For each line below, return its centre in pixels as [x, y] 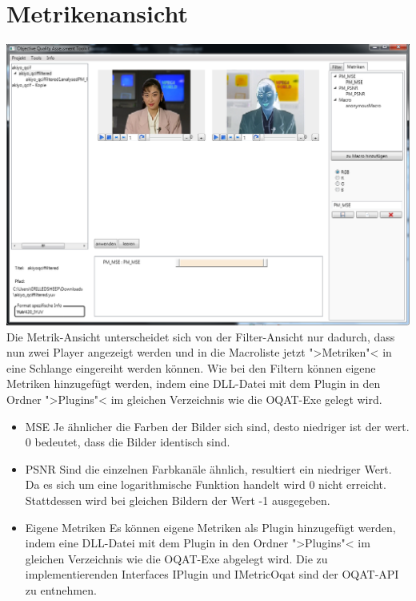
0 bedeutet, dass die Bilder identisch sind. [128, 442]
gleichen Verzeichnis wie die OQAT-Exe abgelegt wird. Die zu [176, 558]
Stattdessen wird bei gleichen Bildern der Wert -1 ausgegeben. [178, 500]
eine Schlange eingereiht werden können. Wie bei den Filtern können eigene [191, 367]
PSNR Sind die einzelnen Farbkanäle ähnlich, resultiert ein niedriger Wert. [208, 468]
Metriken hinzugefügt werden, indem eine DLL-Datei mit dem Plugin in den [194, 383]
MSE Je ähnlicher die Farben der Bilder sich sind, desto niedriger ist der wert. [217, 426]
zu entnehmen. [61, 589]
